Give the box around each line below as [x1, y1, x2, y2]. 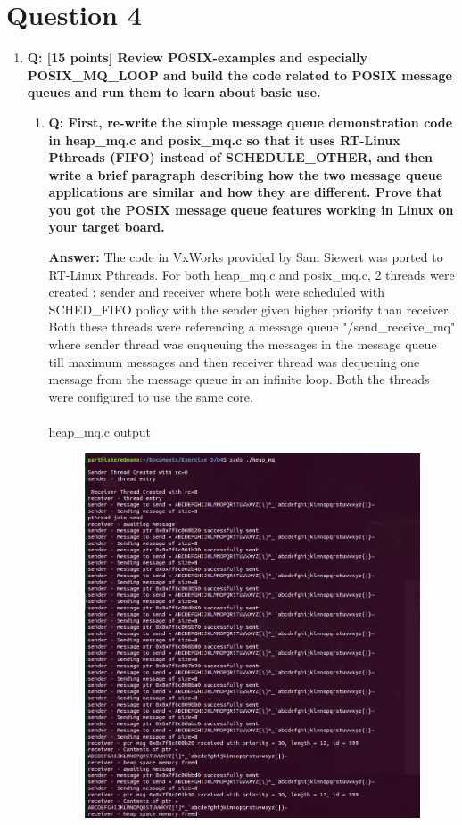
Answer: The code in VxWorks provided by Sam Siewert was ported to [48, 248, 443, 266]
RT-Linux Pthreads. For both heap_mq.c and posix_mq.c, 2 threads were [48, 265, 455, 283]
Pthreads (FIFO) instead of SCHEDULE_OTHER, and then [48, 148, 433, 167]
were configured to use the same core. [48, 387, 253, 405]
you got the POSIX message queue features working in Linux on [48, 200, 454, 218]
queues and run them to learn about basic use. [27, 83, 321, 102]
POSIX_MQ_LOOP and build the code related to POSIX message [27, 65, 452, 84]
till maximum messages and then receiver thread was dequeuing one [48, 352, 420, 371]
